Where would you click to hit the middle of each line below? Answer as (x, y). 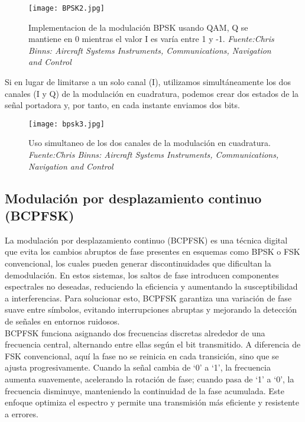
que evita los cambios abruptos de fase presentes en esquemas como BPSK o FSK (152, 251)
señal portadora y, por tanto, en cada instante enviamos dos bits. (122, 105)
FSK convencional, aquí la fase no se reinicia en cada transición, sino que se (142, 356)
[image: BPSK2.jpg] (66, 8)
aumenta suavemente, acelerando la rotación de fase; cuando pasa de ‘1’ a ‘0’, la (150, 379)
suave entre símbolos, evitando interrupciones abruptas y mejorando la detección (151, 309)
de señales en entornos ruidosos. (62, 321)
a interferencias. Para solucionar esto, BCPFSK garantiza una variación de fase (148, 298)
